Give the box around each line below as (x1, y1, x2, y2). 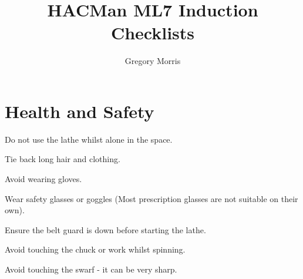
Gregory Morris (124, 55, 181, 67)
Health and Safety (5, 99, 154, 123)
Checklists (110, 21, 195, 45)
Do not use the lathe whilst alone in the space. (5, 133, 173, 145)
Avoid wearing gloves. (5, 173, 82, 185)
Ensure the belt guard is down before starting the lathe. (5, 223, 206, 236)
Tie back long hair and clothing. (5, 153, 120, 165)
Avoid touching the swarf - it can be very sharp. (5, 263, 177, 275)
